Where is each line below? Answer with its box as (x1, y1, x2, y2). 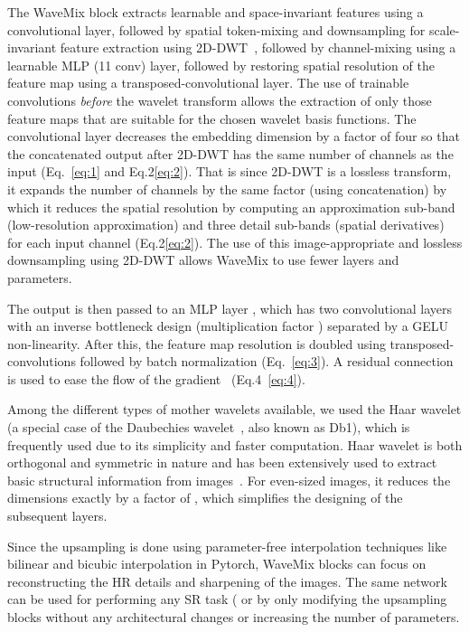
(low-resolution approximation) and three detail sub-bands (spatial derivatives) (7, 215, 445, 234)
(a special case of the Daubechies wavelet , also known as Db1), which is (7, 418, 410, 437)
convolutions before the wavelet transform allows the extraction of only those (7, 90, 432, 109)
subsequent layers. (7, 506, 108, 525)
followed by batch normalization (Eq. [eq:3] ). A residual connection (80, 352, 454, 371)
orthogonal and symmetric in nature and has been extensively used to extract (7, 453, 437, 472)
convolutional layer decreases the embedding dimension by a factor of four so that (7, 127, 460, 146)
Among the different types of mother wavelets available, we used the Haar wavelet (7, 400, 462, 419)
